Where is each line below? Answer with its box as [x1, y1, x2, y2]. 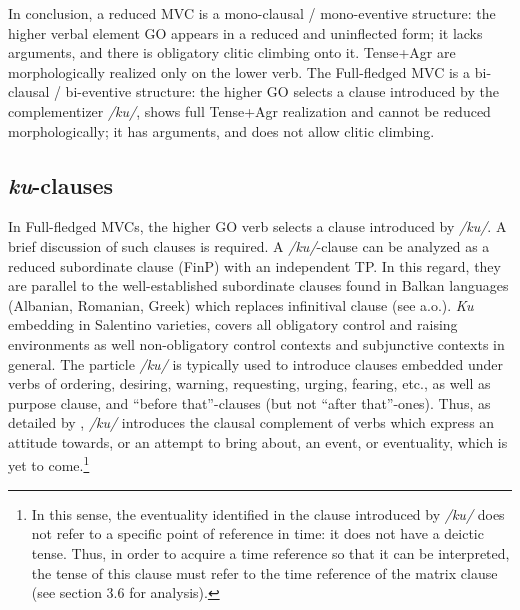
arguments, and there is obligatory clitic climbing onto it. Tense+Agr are [8, 42, 456, 63]
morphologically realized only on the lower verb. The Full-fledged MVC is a [8, 61, 471, 82]
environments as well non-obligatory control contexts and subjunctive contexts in [8, 333, 505, 354]
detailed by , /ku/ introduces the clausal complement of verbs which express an [8, 412, 495, 433]
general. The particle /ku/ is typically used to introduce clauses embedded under [8, 353, 504, 374]
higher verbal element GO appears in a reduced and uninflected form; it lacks [8, 22, 483, 43]
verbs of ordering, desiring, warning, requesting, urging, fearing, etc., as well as [8, 373, 491, 394]
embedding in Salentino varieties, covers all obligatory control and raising [8, 314, 458, 335]
